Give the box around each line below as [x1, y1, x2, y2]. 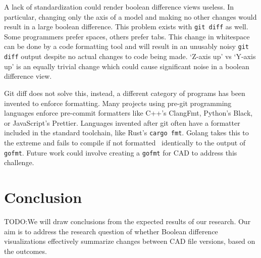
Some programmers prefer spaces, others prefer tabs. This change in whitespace [4, 31, 250, 41]
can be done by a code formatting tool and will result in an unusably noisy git [4, 41, 249, 51]
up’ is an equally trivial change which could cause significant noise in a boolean [4, 61, 249, 71]
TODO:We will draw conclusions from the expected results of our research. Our [4, 216, 251, 226]
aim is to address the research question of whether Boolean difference [4, 226, 218, 236]
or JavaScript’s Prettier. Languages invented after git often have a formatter [4, 117, 240, 128]
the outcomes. [4, 245, 47, 256]
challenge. [4, 157, 34, 168]
